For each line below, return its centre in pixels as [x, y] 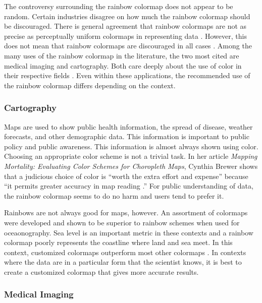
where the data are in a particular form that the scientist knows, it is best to [123, 262]
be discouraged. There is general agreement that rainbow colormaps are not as [125, 26]
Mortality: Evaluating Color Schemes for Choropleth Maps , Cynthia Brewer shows [131, 166]
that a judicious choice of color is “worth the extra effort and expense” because [126, 176]
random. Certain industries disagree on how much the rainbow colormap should [127, 16]
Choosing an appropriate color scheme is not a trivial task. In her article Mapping [131, 156]
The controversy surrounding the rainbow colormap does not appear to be [119, 6]
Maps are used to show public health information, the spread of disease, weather [128, 126]
